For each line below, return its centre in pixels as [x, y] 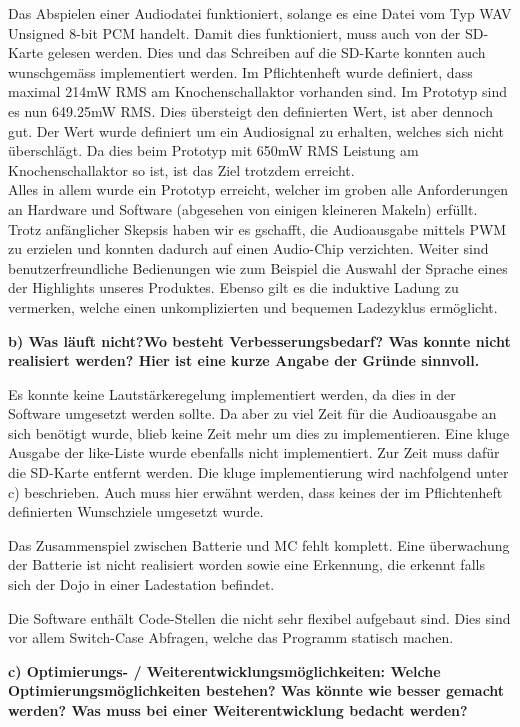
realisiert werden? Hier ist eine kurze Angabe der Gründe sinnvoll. [244, 360]
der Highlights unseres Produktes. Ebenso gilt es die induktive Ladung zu [233, 287]
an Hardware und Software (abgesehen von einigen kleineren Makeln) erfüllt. [243, 208]
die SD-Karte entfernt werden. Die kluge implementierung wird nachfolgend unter [258, 472]
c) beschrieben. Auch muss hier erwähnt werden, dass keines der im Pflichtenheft [255, 491]
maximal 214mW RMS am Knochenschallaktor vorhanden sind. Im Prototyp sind [257, 91]
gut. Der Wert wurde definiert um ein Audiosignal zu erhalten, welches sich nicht [256, 130]
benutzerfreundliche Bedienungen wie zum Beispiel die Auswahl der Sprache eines [258, 267]
